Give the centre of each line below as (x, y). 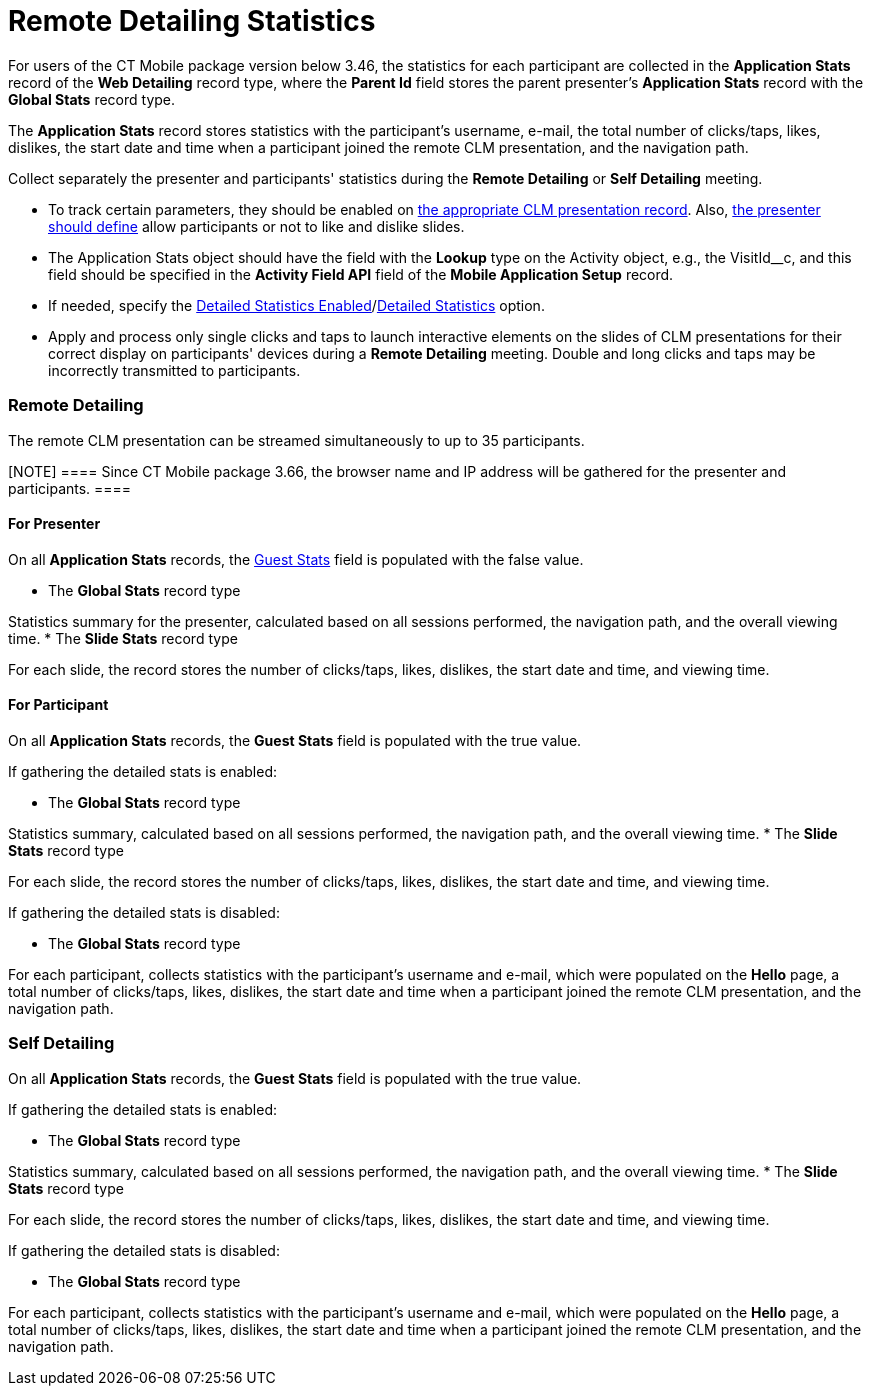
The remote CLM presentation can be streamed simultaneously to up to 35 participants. (296, 440)
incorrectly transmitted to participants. (174, 370)
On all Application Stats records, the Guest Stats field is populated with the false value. (296, 559)
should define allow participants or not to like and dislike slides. (256, 226)
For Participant (58, 705)
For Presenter (54, 524)
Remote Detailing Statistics (192, 21)
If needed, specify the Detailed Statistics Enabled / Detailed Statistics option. (296, 305)
